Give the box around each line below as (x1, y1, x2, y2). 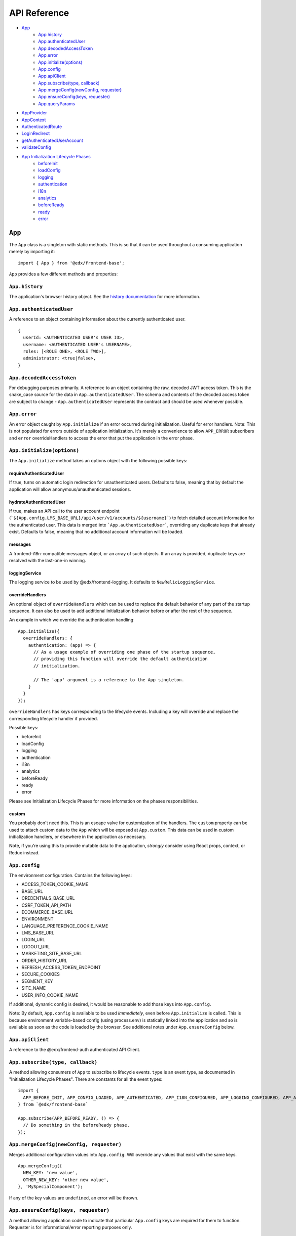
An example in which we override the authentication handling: (9, 617, 135, 623)
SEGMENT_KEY (21, 978, 53, 984)
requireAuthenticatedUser (9, 470, 65, 476)
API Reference (9, 7, 69, 18)
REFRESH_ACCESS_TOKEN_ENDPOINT (21, 965, 101, 971)
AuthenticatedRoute (21, 124, 62, 130)
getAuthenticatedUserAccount (21, 137, 83, 143)
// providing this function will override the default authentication (33, 656, 208, 662)
